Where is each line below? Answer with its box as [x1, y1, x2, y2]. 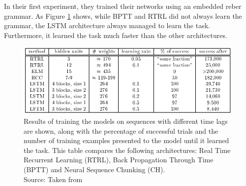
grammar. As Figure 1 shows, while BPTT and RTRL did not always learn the [4, 10, 242, 21]
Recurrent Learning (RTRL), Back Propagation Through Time [24, 154, 214, 165]
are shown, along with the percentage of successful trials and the [24, 125, 218, 136]
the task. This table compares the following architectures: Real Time [24, 145, 231, 155]
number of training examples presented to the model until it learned [24, 135, 229, 146]
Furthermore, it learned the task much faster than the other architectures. [4, 30, 227, 40]
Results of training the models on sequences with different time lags [24, 116, 228, 126]
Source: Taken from [24, 174, 83, 184]
